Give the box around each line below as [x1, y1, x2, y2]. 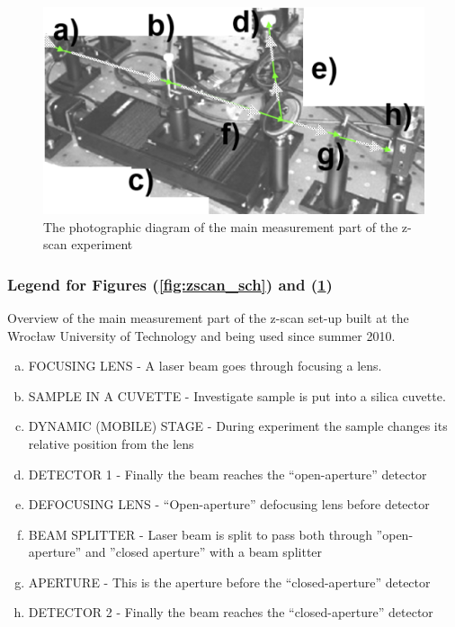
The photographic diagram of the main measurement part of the [43, 217, 398, 236]
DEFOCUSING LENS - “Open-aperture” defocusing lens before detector [28, 495, 430, 514]
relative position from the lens [28, 434, 194, 452]
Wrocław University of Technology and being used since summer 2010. [7, 326, 396, 345]
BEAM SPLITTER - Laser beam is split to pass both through [28, 524, 372, 543]
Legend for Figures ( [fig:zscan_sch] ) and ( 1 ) [7, 273, 333, 295]
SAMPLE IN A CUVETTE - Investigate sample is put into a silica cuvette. [28, 386, 446, 405]
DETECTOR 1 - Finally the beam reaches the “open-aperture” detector [28, 464, 427, 483]
